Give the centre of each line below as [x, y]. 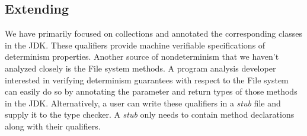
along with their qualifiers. [53, 126]
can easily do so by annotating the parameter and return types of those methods [151, 91]
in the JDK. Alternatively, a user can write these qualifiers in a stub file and [143, 103]
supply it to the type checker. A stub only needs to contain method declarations [150, 114]
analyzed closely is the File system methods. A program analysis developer [140, 68]
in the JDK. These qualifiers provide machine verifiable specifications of [135, 45]
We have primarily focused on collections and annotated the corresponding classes [153, 33]
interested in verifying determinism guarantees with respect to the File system [147, 80]
